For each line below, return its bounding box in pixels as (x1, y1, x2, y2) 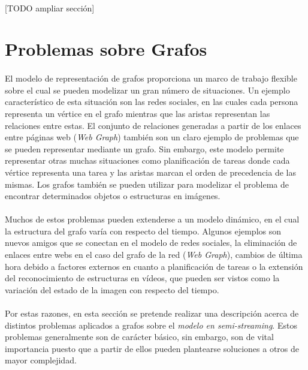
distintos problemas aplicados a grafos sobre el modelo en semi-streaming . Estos (5, 318, 297, 331)
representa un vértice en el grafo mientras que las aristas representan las (5, 107, 270, 119)
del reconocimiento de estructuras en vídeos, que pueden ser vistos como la (5, 272, 280, 284)
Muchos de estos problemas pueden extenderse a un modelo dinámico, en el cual (5, 213, 300, 225)
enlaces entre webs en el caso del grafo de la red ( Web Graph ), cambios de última (5, 248, 303, 261)
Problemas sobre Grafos (5, 37, 207, 61)
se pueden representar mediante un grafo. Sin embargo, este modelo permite (5, 142, 284, 155)
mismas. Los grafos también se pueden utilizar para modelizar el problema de (5, 178, 289, 190)
